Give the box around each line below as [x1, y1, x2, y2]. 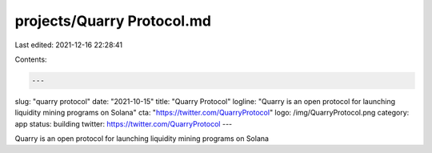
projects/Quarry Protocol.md [14, 12, 212, 30]
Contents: [14, 54, 47, 64]
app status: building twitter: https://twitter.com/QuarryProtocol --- [14, 119, 233, 128]
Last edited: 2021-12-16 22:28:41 [14, 40, 123, 50]
